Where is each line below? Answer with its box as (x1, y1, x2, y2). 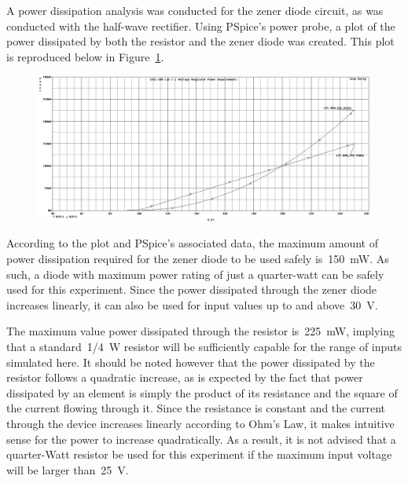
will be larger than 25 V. (6, 461, 129, 478)
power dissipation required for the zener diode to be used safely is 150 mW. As (6, 251, 389, 267)
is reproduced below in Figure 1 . (6, 48, 164, 64)
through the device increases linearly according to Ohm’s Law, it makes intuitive (6, 415, 395, 431)
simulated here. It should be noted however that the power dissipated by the (6, 353, 375, 370)
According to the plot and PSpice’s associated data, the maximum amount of (6, 235, 378, 251)
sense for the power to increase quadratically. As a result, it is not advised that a (6, 430, 396, 447)
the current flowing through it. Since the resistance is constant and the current (6, 400, 385, 416)
